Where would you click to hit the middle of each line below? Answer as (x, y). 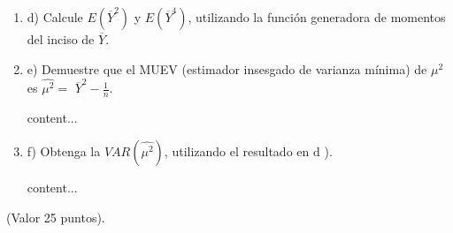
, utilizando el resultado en (237, 150)
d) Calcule (55, 17)
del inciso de (61, 39)
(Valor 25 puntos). (56, 217)
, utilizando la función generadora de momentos (317, 17)
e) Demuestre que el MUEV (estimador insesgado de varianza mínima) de (227, 68)
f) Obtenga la (64, 150)
